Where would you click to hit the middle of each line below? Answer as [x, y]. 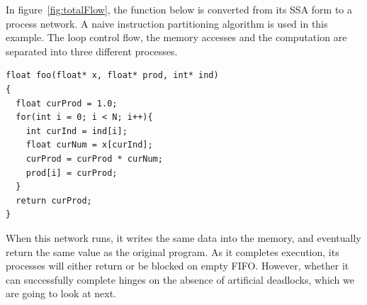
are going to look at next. [61, 293]
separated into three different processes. [92, 51]
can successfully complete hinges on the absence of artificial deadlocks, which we [180, 279]
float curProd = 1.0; [67, 103]
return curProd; [54, 200]
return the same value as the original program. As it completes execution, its [173, 251]
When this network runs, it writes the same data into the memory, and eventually [183, 237]
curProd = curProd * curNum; [94, 159]
